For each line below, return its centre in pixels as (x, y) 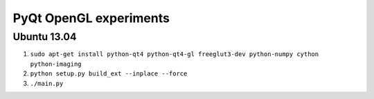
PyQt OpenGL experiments (91, 18)
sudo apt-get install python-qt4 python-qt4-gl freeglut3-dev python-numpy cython (174, 54)
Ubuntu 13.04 (45, 37)
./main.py (47, 83)
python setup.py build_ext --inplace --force (109, 74)
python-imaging (56, 64)
